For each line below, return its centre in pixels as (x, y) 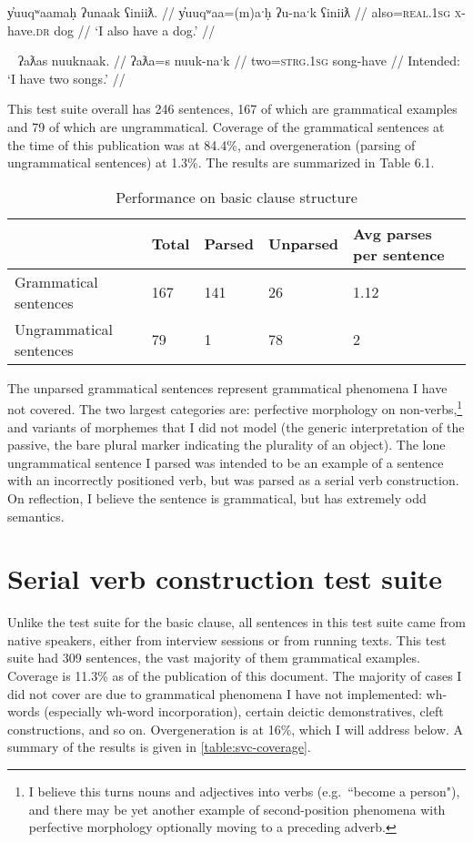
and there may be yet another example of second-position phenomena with (237, 809)
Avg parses (392, 233)
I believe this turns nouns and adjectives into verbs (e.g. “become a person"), (244, 791)
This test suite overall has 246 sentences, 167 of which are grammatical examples (232, 109)
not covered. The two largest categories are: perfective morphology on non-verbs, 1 (235, 407)
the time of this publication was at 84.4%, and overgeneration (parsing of (211, 144)
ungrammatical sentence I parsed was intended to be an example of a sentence (226, 462)
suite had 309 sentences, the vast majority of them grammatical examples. (214, 658)
